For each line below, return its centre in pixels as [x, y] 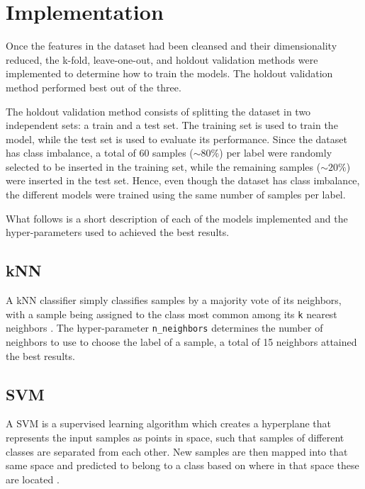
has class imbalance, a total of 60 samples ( [100, 153]
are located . [33, 479]
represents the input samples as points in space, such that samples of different [175, 437]
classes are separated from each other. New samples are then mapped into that [177, 451]
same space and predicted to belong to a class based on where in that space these [182, 465]
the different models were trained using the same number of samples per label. [176, 195]
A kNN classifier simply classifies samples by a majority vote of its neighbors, [174, 300]
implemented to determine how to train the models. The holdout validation [169, 73]
